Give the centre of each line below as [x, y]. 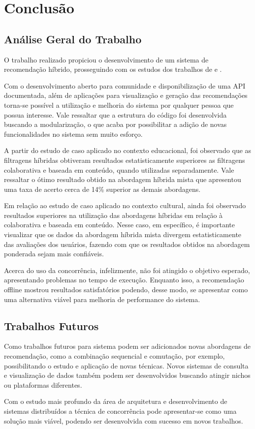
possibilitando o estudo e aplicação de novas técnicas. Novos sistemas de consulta [126, 365]
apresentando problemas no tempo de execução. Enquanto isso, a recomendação [124, 280]
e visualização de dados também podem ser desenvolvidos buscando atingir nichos [127, 375]
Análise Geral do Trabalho [73, 39]
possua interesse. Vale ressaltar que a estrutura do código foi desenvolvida [115, 114]
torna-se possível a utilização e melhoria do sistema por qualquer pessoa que [119, 105]
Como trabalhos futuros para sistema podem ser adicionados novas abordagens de [127, 346]
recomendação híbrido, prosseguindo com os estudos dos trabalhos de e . [113, 69]
